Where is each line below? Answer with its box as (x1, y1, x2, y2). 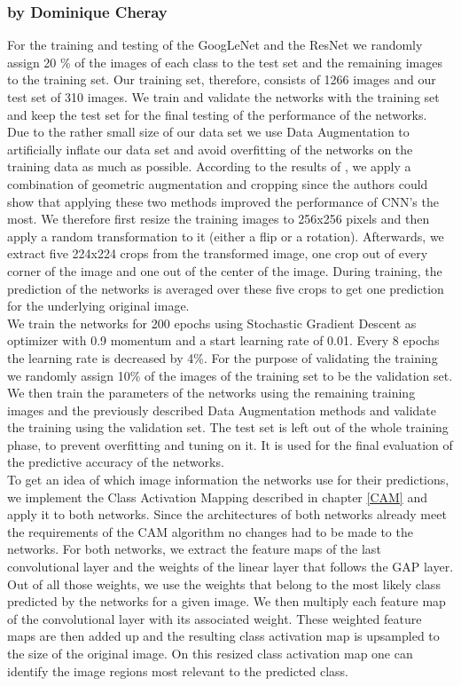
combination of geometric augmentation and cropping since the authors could (7, 174, 428, 193)
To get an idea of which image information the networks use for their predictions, (7, 470, 449, 489)
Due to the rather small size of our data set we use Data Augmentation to (7, 122, 410, 141)
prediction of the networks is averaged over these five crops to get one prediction (7, 279, 444, 297)
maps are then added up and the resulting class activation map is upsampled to (7, 627, 440, 645)
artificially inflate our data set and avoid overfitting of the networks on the (7, 139, 413, 158)
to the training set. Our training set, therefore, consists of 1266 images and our (7, 70, 436, 89)
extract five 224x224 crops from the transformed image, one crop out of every (7, 244, 428, 263)
